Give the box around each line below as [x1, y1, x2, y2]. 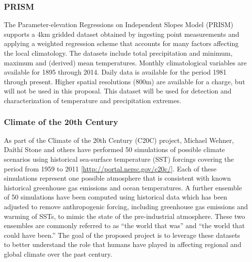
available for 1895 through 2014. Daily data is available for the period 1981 [4, 67, 227, 77]
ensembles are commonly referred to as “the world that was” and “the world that [4, 220, 245, 231]
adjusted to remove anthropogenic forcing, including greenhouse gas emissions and [4, 201, 248, 211]
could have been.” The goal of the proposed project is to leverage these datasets [4, 230, 240, 240]
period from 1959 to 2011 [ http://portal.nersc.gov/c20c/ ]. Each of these [4, 163, 217, 173]
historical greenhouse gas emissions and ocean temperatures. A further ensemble [4, 182, 242, 192]
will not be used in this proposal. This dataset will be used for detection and [4, 86, 232, 96]
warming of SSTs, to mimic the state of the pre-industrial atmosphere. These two [4, 211, 245, 221]
